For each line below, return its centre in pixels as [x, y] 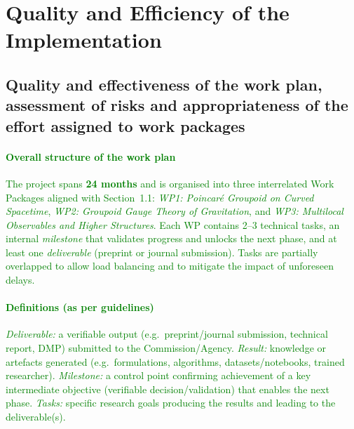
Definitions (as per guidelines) [80, 307]
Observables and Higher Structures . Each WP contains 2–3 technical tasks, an [173, 224]
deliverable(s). [36, 417]
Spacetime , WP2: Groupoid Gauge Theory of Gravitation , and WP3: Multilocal [175, 211]
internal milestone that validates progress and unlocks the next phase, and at [171, 238]
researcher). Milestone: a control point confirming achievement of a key [158, 375]
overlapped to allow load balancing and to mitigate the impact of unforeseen [170, 266]
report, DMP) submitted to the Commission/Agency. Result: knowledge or [166, 348]
